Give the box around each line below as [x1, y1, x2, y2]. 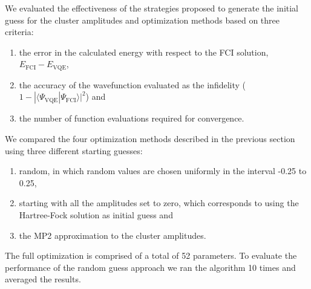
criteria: [5, 25, 34, 38]
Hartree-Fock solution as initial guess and [19, 208, 173, 221]
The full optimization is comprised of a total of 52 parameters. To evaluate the [5, 249, 297, 262]
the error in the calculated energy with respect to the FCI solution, [19, 45, 269, 58]
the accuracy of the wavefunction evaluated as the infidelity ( [19, 78, 246, 91]
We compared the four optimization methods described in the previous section [5, 132, 295, 145]
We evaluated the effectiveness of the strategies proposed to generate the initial [5, 2, 299, 14]
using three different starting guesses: [5, 144, 143, 157]
